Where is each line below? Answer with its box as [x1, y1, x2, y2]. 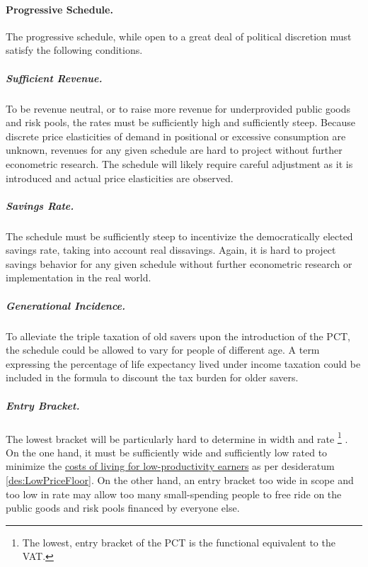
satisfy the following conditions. [6, 43, 143, 57]
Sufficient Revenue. [6, 70, 103, 85]
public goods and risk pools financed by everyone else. [6, 500, 240, 515]
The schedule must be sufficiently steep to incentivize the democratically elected [6, 228, 353, 243]
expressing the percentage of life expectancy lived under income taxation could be [6, 356, 361, 371]
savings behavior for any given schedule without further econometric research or [6, 256, 352, 271]
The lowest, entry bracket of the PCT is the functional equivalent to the [22, 534, 335, 549]
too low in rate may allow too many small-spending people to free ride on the [6, 486, 342, 501]
